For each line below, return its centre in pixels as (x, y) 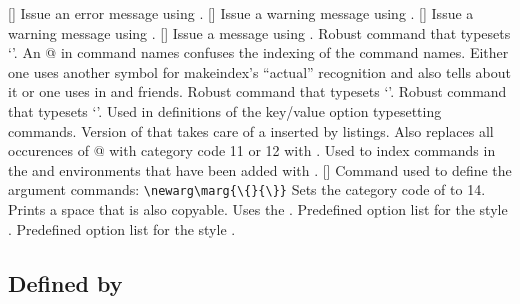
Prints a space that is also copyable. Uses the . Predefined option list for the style (258, 209)
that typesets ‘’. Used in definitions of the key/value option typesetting (225, 110)
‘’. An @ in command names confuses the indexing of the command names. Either (258, 52)
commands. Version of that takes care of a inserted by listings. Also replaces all (251, 130)
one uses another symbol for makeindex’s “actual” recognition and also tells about (260, 71)
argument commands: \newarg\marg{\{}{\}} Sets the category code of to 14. (247, 189)
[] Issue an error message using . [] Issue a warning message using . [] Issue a (241, 13)
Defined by (65, 282)
